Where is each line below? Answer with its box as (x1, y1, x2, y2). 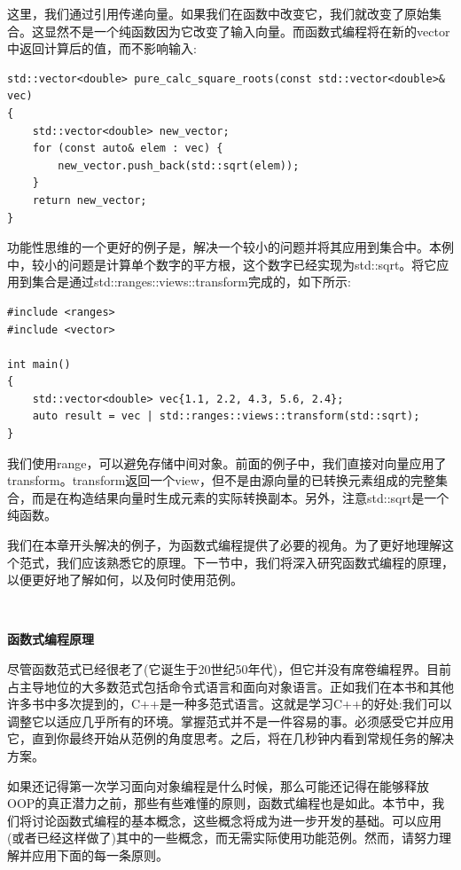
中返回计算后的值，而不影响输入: (7, 39, 197, 58)
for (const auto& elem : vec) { (32, 142, 223, 155)
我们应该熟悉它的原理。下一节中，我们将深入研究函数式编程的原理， (56, 553, 454, 571)
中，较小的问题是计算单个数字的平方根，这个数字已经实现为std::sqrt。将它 (7, 255, 437, 273)
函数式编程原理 (7, 630, 94, 648)
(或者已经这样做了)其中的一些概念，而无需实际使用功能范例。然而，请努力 (7, 828, 439, 847)
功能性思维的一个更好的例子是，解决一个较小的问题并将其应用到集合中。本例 (7, 238, 454, 256)
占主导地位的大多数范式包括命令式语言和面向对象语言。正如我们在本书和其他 (7, 677, 454, 695)
